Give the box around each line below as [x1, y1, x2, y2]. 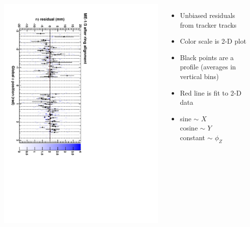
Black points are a [180, 52, 234, 62]
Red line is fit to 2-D [180, 87, 242, 97]
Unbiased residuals [180, 10, 235, 20]
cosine [180, 123, 198, 133]
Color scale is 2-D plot [180, 36, 247, 46]
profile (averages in [180, 62, 236, 72]
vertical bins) [180, 71, 219, 81]
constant [180, 132, 206, 142]
